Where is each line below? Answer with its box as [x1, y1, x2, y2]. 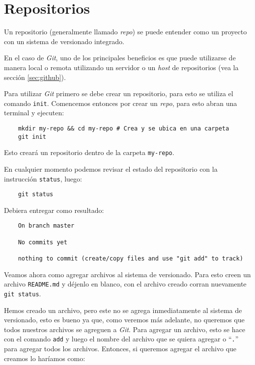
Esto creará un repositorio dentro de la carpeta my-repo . [4, 147, 174, 157]
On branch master [18, 222, 75, 230]
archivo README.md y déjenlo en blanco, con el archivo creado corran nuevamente [4, 279, 247, 289]
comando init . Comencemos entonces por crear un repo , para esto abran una [4, 98, 237, 108]
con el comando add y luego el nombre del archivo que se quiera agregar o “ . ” [4, 334, 239, 344]
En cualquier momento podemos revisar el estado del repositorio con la [4, 163, 218, 174]
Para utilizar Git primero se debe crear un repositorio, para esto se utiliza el [4, 88, 233, 99]
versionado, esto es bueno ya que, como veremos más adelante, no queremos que [4, 314, 245, 325]
